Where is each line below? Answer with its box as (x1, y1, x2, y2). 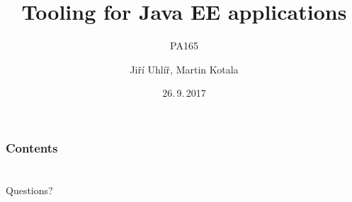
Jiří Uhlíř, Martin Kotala (130, 61, 239, 76)
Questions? (6, 183, 53, 198)
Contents (6, 138, 58, 156)
